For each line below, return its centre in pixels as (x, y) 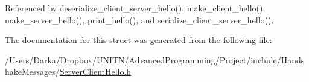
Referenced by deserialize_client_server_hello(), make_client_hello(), (135, 8)
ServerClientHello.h (95, 72)
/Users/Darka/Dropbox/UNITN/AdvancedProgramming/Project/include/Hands (155, 60)
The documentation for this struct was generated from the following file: (139, 40)
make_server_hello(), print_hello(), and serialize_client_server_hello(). (139, 19)
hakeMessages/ (32, 72)
